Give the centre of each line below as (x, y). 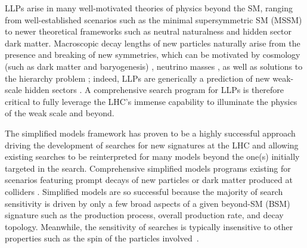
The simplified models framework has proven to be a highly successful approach (150, 133)
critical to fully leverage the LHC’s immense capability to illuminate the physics (151, 101)
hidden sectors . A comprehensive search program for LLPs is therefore (154, 90)
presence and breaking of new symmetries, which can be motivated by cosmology (153, 55)
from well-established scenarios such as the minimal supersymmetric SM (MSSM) (153, 19)
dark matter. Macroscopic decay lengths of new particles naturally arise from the (153, 43)
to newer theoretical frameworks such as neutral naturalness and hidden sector (148, 31)
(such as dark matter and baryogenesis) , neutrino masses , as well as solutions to (154, 66)
